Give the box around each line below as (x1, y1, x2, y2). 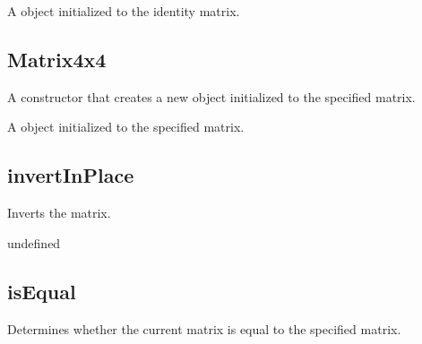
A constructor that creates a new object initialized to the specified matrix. (7, 87, 416, 106)
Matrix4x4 (7, 45, 107, 73)
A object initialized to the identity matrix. (7, 2, 240, 20)
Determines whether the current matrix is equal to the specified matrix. (7, 319, 401, 338)
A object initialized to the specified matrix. (7, 117, 245, 136)
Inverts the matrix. (7, 203, 111, 222)
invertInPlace (7, 161, 134, 189)
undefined (7, 233, 61, 252)
